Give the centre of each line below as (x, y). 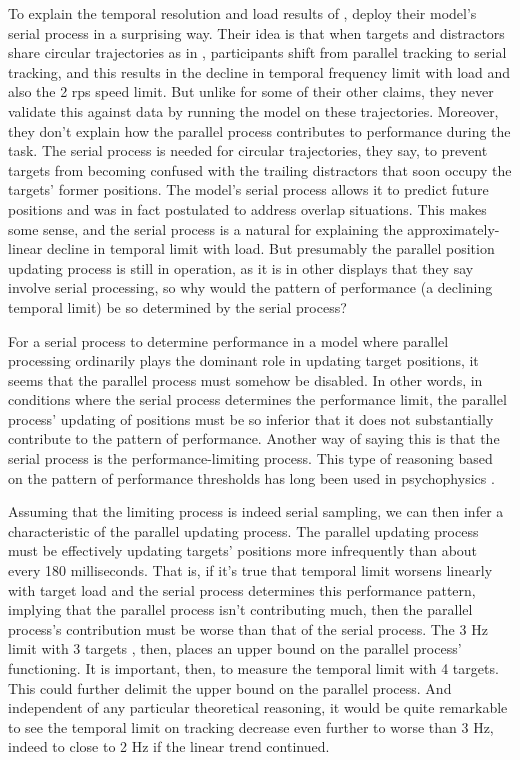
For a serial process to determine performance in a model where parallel (228, 340)
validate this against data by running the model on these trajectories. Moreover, (253, 110)
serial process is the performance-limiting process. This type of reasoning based (250, 458)
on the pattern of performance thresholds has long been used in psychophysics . (251, 477)
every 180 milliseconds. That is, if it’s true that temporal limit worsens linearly (250, 570)
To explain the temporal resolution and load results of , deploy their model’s (242, 13)
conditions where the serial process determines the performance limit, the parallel (257, 399)
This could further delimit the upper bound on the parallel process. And (230, 687)
